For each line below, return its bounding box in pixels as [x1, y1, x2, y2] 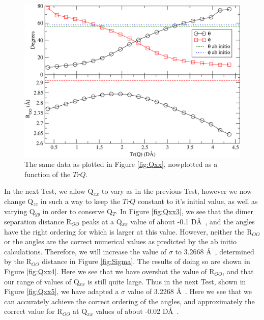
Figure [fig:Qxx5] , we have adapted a [4, 286, 119, 297]
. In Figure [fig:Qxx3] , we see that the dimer [115, 206, 254, 216]
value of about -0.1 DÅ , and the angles [130, 216, 255, 227]
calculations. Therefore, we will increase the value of [4, 246, 167, 256]
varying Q [4, 206, 35, 216]
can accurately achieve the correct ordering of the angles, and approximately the [4, 296, 255, 306]
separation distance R [4, 216, 72, 227]
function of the [24, 168, 71, 179]
